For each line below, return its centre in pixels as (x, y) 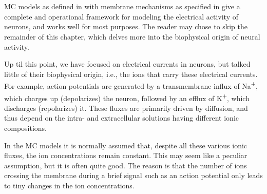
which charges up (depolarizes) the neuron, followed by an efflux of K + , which (127, 97)
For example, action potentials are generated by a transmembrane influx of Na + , (131, 85)
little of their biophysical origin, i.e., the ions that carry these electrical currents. (131, 74)
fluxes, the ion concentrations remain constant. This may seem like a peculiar (126, 155)
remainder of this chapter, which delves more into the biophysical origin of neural (132, 36)
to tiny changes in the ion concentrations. (69, 185)
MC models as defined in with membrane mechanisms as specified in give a (122, 6)
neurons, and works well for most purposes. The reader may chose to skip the (126, 26)
